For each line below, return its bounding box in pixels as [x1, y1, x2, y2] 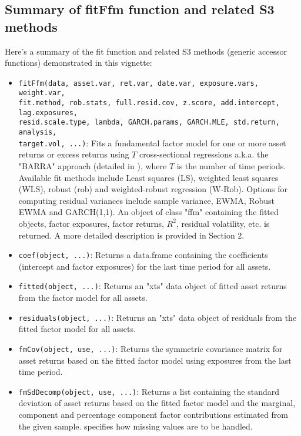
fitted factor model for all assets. [18, 323, 136, 335]
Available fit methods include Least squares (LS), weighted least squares [18, 171, 279, 183]
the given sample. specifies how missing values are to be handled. [18, 420, 253, 432]
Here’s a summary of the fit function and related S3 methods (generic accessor [5, 45, 287, 57]
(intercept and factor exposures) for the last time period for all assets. [18, 260, 271, 272]
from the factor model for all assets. [18, 291, 148, 304]
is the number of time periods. [176, 159, 286, 172]
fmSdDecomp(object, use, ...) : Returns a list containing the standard [18, 385, 280, 397]
